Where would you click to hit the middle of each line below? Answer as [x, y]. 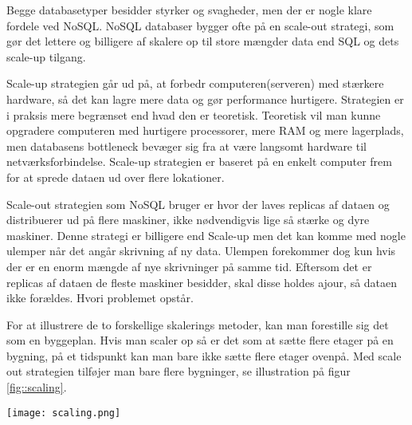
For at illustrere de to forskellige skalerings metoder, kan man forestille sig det [198, 324]
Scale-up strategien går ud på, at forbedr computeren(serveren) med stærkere [195, 83]
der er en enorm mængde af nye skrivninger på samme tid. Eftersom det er [189, 266]
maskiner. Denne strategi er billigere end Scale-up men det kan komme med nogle [206, 235]
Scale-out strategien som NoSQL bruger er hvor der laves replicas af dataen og [198, 204]
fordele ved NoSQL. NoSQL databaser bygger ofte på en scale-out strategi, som [200, 25]
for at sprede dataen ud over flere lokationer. [116, 177]
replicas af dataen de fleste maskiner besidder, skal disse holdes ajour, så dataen [202, 282]
